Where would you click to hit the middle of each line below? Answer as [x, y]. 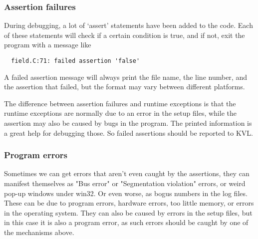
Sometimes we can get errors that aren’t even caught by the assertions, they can [127, 173]
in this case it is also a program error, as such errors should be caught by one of [126, 222]
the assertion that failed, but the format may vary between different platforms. [125, 87]
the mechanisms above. [39, 232]
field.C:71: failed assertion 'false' [76, 61]
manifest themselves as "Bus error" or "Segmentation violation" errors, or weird [125, 183]
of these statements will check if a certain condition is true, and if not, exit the [125, 35]
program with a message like [48, 45]
